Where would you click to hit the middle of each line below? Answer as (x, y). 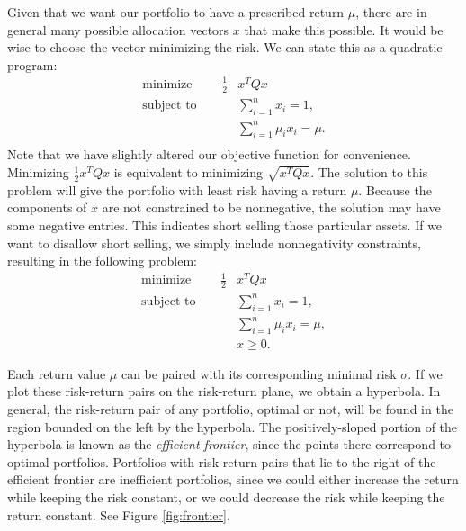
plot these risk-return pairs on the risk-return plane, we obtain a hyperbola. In (224, 391)
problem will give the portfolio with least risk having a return (177, 189)
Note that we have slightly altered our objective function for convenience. (209, 154)
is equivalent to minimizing (188, 172)
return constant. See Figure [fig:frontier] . (119, 514)
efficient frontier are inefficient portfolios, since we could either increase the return (233, 479)
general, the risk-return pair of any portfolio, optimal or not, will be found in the (230, 409)
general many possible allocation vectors (118, 29)
